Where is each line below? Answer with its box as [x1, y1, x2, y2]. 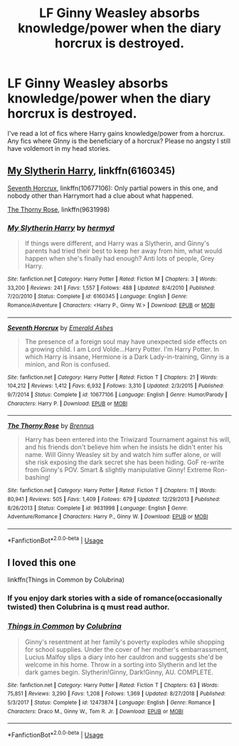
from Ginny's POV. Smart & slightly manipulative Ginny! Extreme [24, 466, 212, 474]
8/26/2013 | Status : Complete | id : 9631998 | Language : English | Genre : [7, 504, 188, 512]
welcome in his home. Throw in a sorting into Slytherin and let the [24, 660, 218, 668]
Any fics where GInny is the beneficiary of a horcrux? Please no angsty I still [7, 137, 231, 145]
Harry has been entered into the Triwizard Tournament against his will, [24, 436, 231, 444]
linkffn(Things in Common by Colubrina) [7, 575, 125, 584]
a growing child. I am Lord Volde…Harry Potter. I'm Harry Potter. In [24, 345, 219, 353]
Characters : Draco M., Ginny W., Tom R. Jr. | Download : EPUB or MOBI [7, 708, 184, 715]
